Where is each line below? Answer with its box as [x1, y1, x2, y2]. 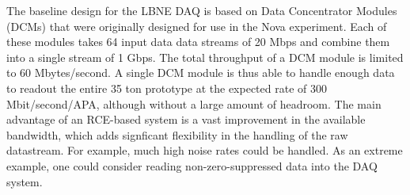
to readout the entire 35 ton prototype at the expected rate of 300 [6, 79, 327, 96]
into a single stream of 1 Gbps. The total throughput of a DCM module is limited [6, 48, 404, 65]
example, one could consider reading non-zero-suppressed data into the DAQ [6, 157, 378, 174]
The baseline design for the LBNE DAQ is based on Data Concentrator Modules [6, 2, 397, 18]
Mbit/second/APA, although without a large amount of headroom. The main [6, 95, 382, 112]
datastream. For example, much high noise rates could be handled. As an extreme [6, 142, 403, 159]
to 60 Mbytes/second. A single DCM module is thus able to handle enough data [6, 64, 395, 81]
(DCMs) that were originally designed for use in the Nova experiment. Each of [6, 17, 387, 34]
